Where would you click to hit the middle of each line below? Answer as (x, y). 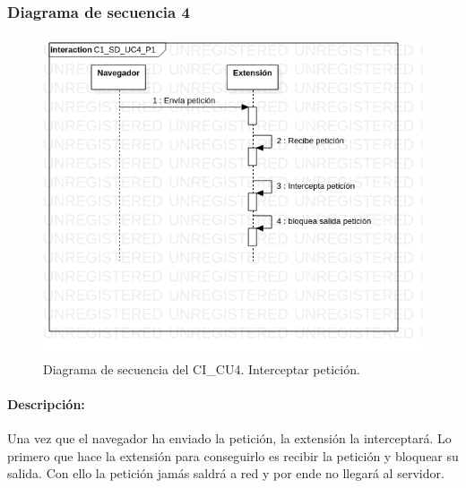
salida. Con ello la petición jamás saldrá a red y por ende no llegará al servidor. (226, 473)
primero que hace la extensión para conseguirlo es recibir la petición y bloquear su (233, 455)
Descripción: (46, 403)
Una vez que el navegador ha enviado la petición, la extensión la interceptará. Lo (229, 437)
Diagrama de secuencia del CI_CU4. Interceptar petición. (202, 368)
